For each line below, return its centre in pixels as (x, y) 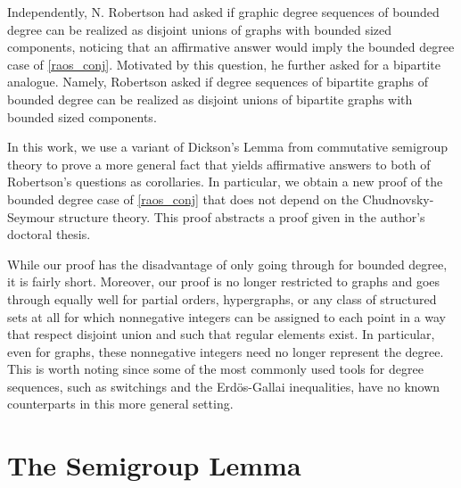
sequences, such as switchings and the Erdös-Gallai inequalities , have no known (224, 386)
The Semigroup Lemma (154, 465)
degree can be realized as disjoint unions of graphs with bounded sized (200, 29)
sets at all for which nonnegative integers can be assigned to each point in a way (226, 316)
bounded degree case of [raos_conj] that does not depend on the (183, 199)
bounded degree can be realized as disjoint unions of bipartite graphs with (210, 99)
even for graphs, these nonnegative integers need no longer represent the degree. (226, 351)
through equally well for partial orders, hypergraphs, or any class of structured (222, 298)
